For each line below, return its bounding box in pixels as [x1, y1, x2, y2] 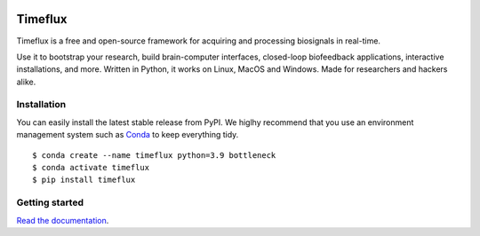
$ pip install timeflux [32, 175, 136, 185]
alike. [16, 76, 36, 87]
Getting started [16, 196, 84, 208]
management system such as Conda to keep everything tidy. [16, 130, 239, 140]
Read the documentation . [16, 215, 109, 225]
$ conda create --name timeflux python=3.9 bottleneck [32, 150, 276, 160]
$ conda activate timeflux [32, 162, 150, 172]
